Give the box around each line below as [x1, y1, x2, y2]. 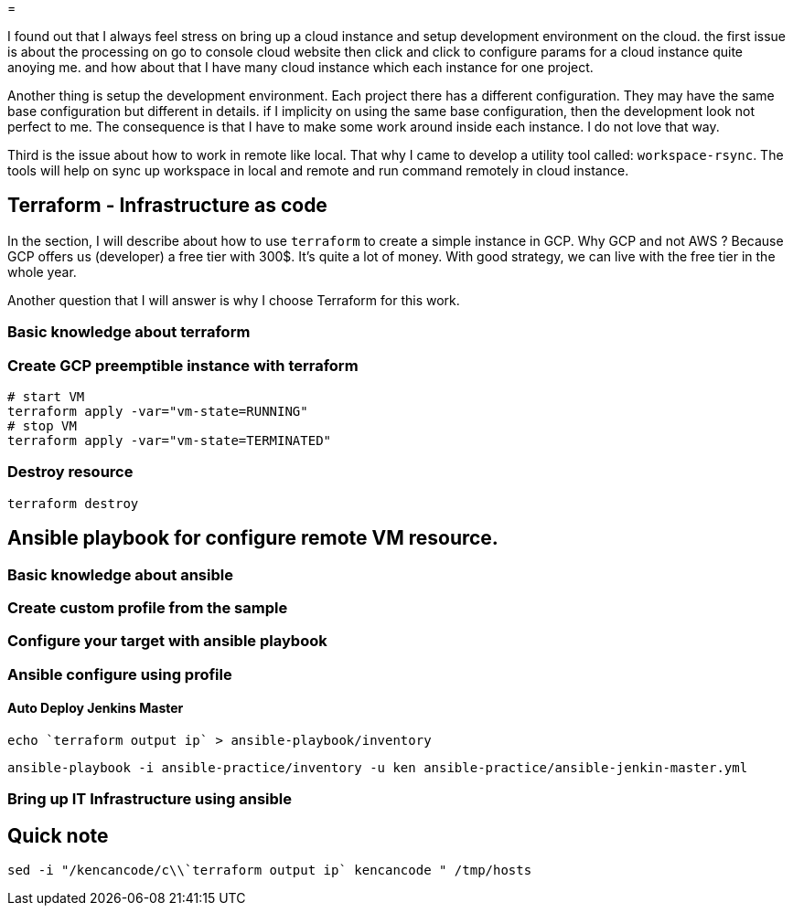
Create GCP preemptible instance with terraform [7, 356, 359, 375]
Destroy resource [7, 462, 134, 482]
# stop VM [7, 418, 77, 433]
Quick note [7, 823, 109, 847]
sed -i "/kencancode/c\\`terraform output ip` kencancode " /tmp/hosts [7, 863, 532, 878]
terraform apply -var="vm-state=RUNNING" [7, 403, 308, 419]
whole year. [7, 263, 77, 280]
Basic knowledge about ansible [7, 565, 233, 584]
